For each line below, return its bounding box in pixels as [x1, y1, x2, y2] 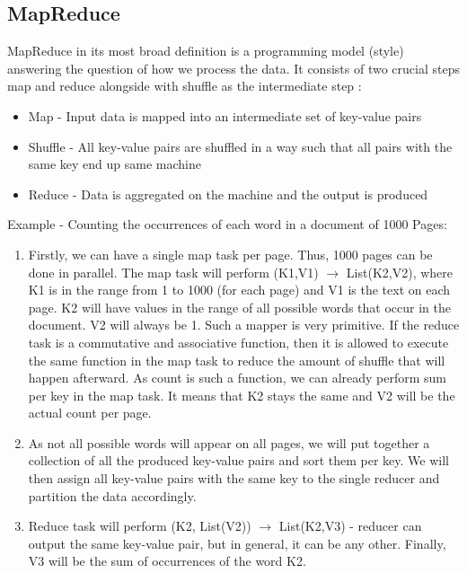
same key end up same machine [28, 154, 202, 173]
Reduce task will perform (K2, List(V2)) [28, 516, 251, 535]
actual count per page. [28, 403, 152, 422]
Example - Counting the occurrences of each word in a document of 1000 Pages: [7, 215, 447, 234]
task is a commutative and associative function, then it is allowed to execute [28, 332, 449, 351]
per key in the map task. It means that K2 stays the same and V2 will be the [28, 385, 455, 404]
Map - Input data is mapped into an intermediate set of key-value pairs [28, 106, 422, 125]
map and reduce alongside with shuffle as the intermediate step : [7, 76, 362, 95]
